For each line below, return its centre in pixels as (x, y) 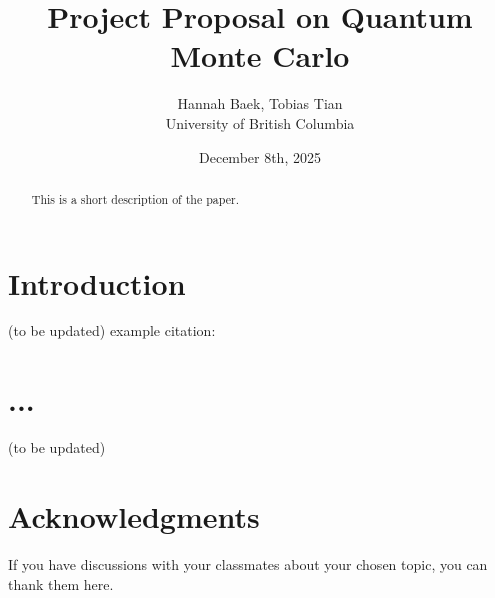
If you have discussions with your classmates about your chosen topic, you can (248, 563)
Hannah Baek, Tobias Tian (260, 103)
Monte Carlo (260, 55)
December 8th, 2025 (260, 156)
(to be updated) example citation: (112, 330)
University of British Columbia (260, 122)
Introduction (97, 282)
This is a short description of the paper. (135, 198)
